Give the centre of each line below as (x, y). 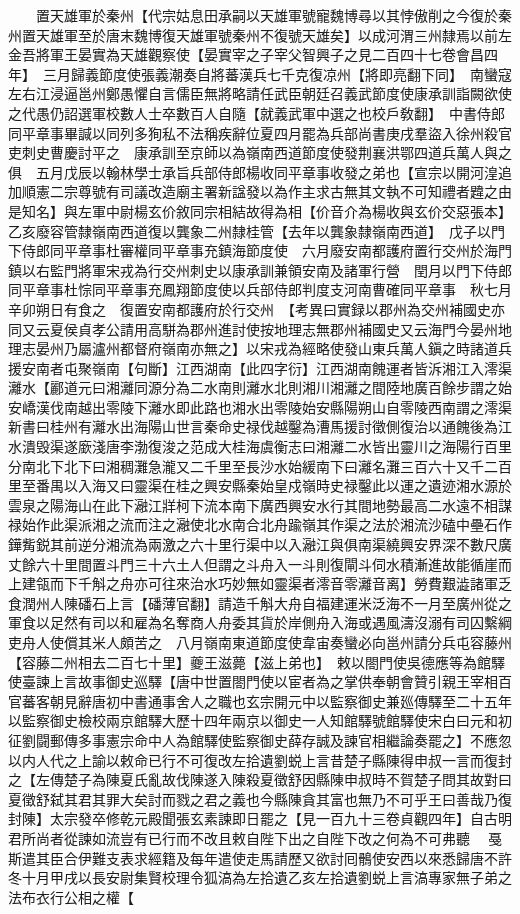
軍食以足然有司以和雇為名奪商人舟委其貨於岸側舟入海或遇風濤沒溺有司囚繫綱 (260, 622)
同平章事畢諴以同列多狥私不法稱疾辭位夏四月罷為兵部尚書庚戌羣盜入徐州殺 (253, 132)
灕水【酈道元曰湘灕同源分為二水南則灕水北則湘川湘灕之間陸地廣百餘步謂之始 (260, 387)
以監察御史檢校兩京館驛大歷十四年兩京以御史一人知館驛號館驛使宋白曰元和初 (260, 720)
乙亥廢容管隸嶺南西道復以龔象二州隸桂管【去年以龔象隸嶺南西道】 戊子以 (249, 230)
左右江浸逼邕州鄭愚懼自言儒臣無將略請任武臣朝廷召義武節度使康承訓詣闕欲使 (260, 93)
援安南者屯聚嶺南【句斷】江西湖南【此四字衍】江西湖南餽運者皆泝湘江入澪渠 (260, 367)
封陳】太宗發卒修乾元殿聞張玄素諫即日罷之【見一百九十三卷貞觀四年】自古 (253, 818)
